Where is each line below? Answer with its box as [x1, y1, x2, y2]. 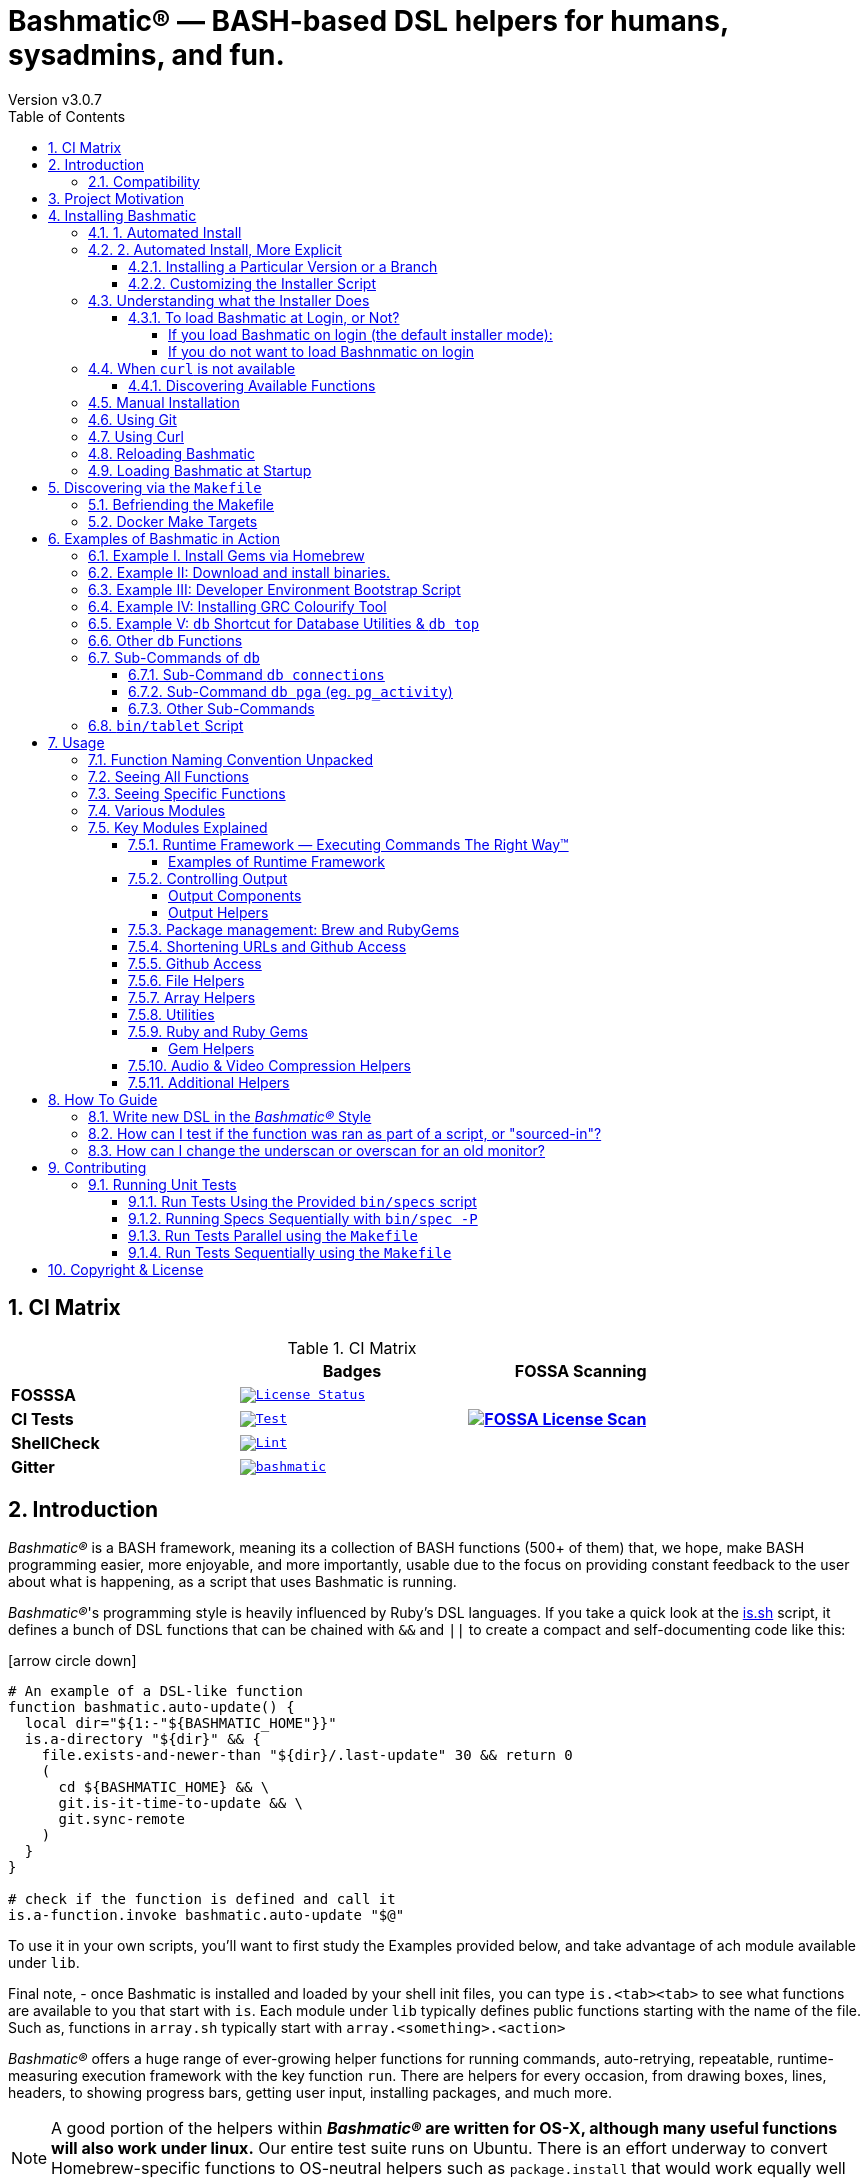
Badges [322, 1360, 382, 1381]
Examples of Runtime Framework [168, 852, 385, 870]
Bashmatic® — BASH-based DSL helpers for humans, [8, 4, 729, 38]
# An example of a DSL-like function [8, 1683, 304, 1700]
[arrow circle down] [8, 1652, 137, 1670]
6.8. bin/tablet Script [88, 716, 244, 734]
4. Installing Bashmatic [48, 206, 197, 224]
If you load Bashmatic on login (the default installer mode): [168, 325, 553, 343]
